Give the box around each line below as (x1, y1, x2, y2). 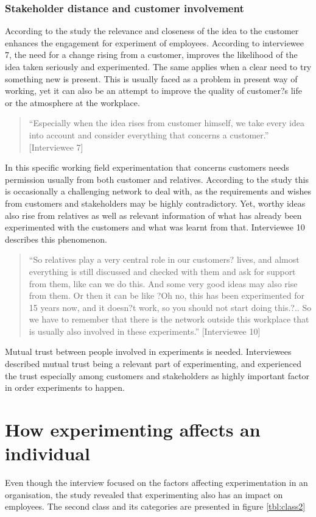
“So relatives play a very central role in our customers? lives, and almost (29, 253, 300, 266)
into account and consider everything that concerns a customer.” (29, 128, 269, 141)
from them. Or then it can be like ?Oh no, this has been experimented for (29, 289, 304, 302)
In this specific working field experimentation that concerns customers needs (5, 161, 289, 174)
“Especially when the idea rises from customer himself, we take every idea (29, 116, 304, 129)
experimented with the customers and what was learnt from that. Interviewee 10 (5, 221, 305, 234)
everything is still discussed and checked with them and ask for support (29, 265, 296, 277)
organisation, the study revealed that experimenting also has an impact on (5, 488, 283, 501)
